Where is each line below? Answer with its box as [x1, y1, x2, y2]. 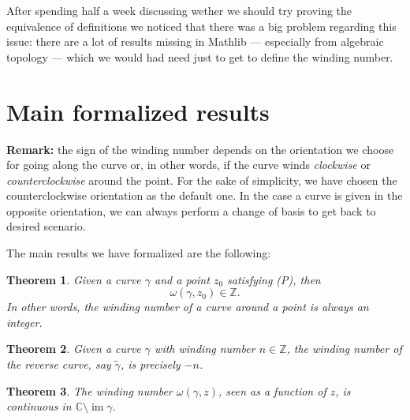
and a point [155, 271, 210, 287]
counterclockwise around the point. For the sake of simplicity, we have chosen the [6, 171, 397, 188]
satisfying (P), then [227, 271, 321, 287]
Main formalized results [6, 95, 270, 127]
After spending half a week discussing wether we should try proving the [6, 2, 352, 18]
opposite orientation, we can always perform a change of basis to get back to [6, 202, 376, 219]
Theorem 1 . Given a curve [6, 271, 141, 287]
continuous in [6, 398, 72, 414]
